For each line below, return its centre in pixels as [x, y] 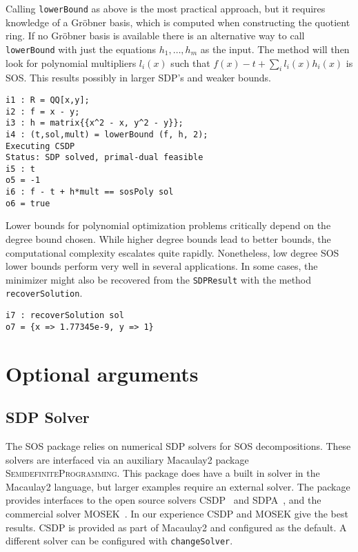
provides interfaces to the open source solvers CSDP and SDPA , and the [163, 500]
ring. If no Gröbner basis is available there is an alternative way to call [155, 36]
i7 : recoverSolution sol [65, 316]
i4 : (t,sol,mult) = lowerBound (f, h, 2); [107, 134]
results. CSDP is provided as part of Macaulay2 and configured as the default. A [176, 527]
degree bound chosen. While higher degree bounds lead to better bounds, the [168, 239]
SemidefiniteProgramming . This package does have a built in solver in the [163, 473]
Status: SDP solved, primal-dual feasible [105, 158]
